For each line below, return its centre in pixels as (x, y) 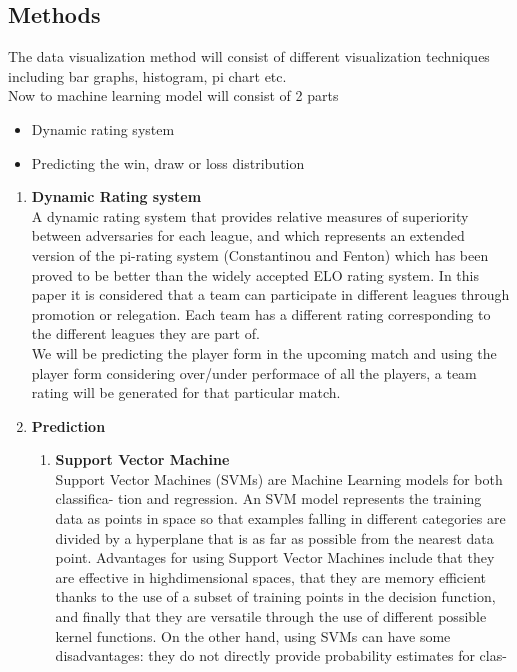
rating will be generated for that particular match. (186, 392)
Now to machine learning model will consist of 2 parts (173, 95)
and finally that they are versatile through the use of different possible (271, 616)
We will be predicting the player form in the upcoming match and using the (264, 352)
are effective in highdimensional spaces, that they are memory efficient (270, 576)
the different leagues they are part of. (145, 333)
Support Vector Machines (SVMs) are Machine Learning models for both (279, 478)
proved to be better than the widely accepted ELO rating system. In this (255, 274)
